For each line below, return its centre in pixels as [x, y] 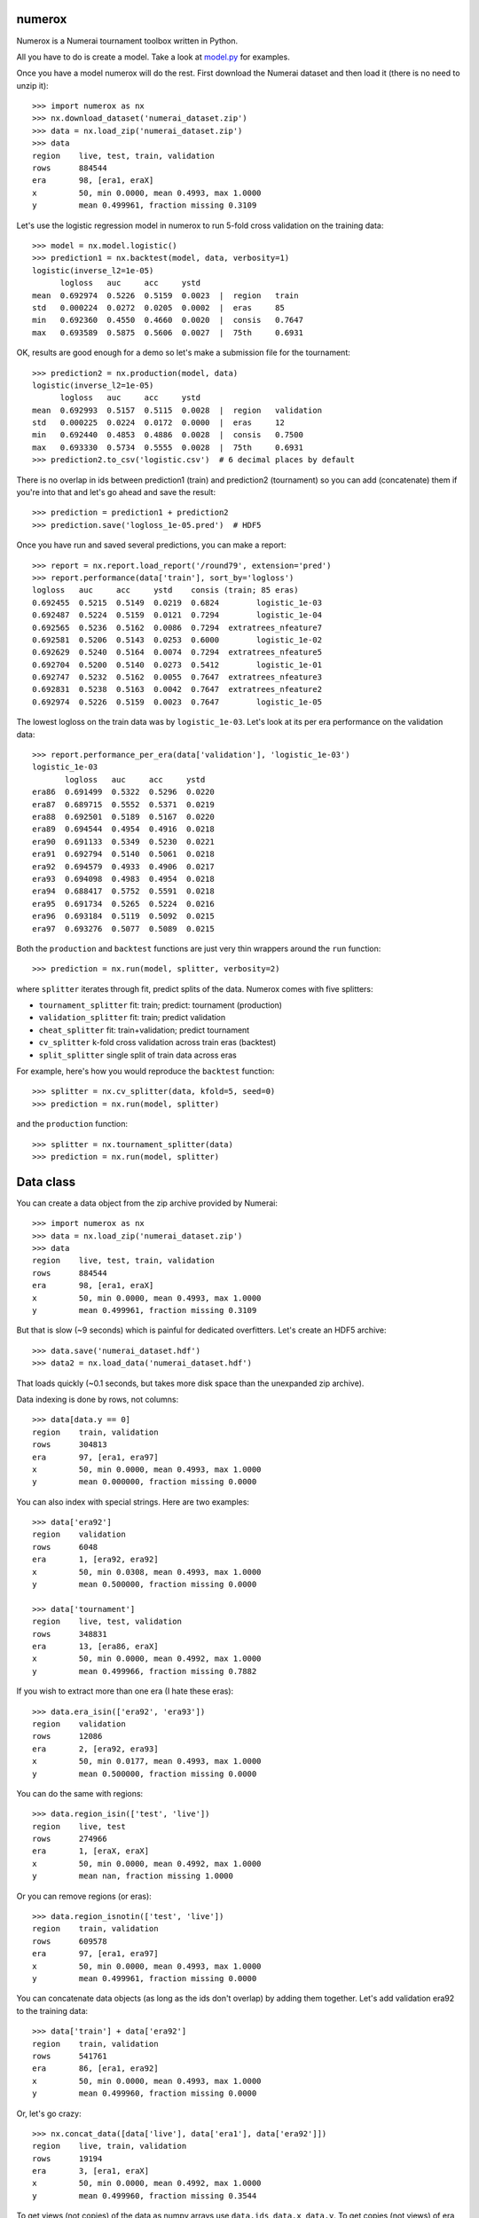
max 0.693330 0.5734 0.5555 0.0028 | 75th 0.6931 [168, 447]
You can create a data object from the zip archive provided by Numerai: [147, 1203]
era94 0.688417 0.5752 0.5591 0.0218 [123, 891]
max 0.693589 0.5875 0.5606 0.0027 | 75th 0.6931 [168, 332]
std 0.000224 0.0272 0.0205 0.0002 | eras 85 [159, 307]
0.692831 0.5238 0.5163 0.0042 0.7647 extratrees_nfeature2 [177, 689]
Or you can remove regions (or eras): [84, 1896]
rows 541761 [70, 2056]
